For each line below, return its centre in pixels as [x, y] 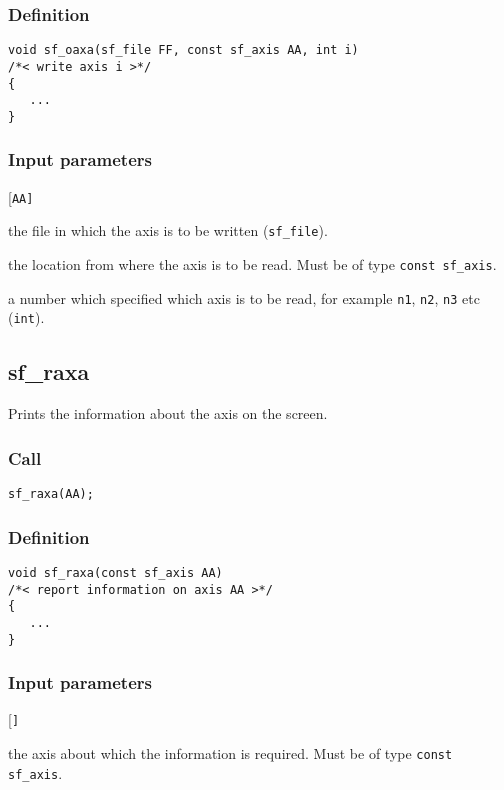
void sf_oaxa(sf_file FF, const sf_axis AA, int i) [183, 50]
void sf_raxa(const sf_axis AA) [115, 572]
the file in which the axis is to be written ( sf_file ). [168, 230]
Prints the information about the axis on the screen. [168, 413]
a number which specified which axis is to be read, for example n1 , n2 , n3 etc [244, 297]
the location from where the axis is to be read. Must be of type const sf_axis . [252, 264]
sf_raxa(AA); [51, 494]
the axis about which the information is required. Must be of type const [230, 753]
